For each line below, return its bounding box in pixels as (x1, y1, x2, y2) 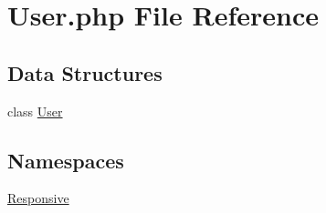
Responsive (7, 188, 69, 208)
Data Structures (7, 58, 163, 86)
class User (7, 101, 63, 120)
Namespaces (7, 146, 124, 174)
